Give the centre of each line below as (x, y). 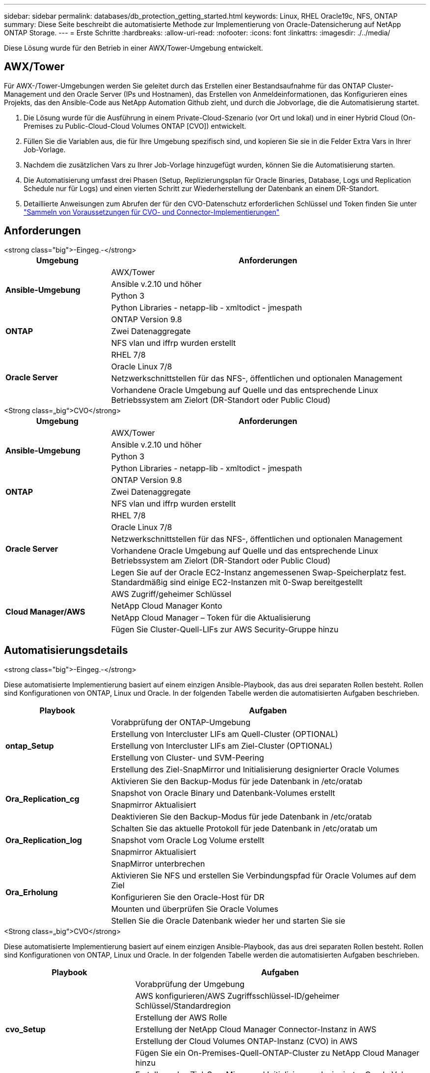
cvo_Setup (26, 1029)
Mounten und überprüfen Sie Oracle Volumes (195, 909)
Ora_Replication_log (44, 840)
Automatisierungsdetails (66, 650)
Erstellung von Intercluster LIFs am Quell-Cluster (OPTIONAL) (225, 734)
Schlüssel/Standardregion (183, 1005)
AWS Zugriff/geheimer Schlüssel (171, 594)
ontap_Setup (30, 746)
